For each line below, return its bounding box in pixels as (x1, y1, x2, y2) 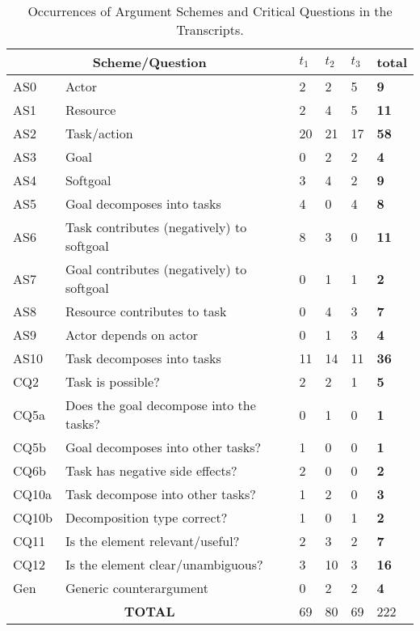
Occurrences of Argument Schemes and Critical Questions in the (27, 2, 393, 20)
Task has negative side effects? (65, 461, 237, 480)
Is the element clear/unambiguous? (65, 555, 263, 574)
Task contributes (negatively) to (65, 218, 247, 236)
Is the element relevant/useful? (65, 531, 240, 550)
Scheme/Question (92, 53, 207, 71)
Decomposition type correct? (65, 508, 228, 527)
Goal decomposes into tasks (65, 194, 221, 213)
